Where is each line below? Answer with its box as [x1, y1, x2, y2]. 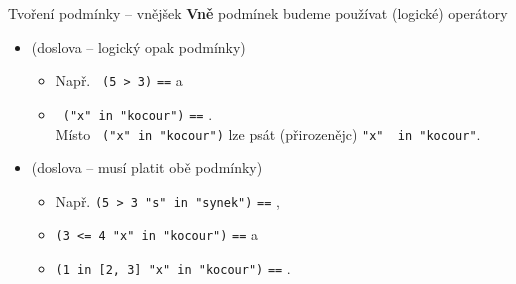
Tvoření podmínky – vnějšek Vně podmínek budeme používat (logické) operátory [8, 3, 508, 23]
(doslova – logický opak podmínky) [31, 36, 246, 57]
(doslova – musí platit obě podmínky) [31, 157, 263, 178]
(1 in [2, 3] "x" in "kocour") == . [55, 258, 291, 279]
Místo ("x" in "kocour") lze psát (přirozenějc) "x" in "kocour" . [55, 123, 481, 144]
